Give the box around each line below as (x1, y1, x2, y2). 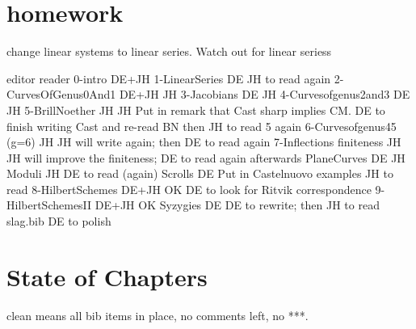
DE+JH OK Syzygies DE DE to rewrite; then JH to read (95, 196, 380, 213)
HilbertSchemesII (6, 196, 92, 213)
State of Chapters (6, 259, 208, 293)
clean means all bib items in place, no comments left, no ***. (6, 306, 309, 323)
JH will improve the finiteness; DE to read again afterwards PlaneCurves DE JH (6, 149, 405, 166)
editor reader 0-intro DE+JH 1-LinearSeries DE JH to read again (6, 70, 331, 86)
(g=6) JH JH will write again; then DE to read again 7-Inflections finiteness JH (6, 133, 401, 150)
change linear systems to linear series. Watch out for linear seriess (6, 43, 332, 60)
